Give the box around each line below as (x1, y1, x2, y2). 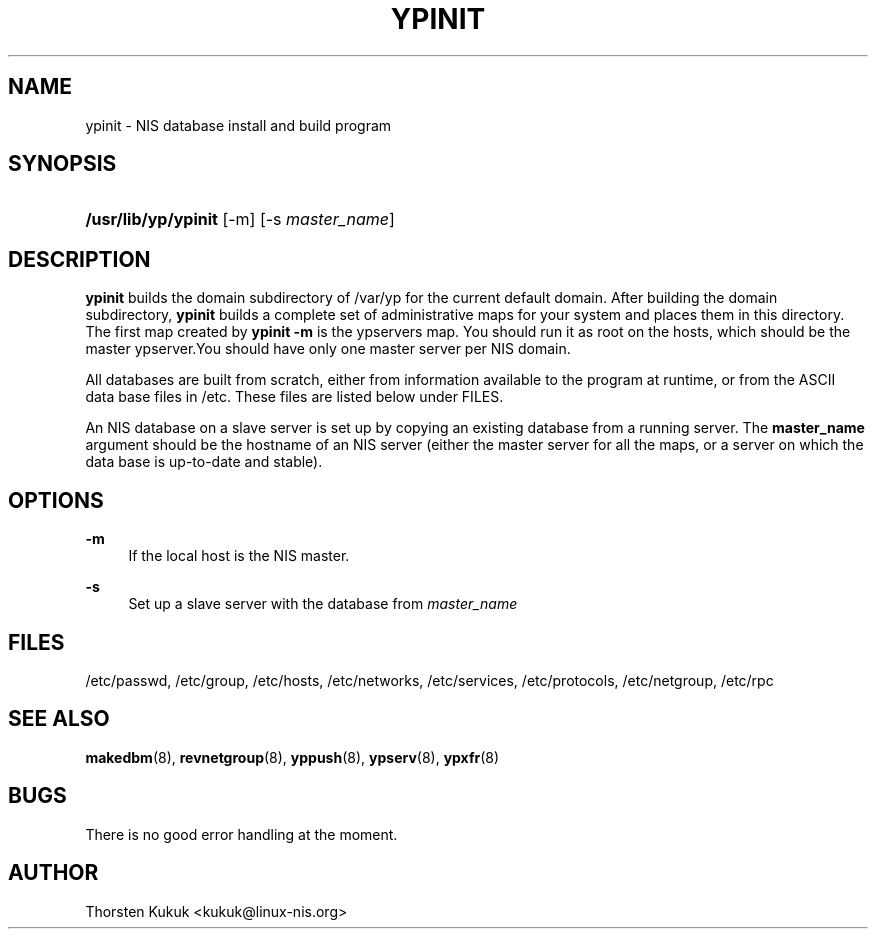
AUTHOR (8, 860, 99, 886)
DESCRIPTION (8, 246, 151, 272)
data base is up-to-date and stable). (85, 453, 323, 471)
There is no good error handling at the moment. (85, 825, 398, 843)
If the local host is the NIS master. (128, 547, 350, 565)
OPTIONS (8, 487, 104, 513)
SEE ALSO (8, 706, 110, 732)
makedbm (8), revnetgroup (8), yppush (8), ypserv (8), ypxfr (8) (85, 748, 500, 766)
